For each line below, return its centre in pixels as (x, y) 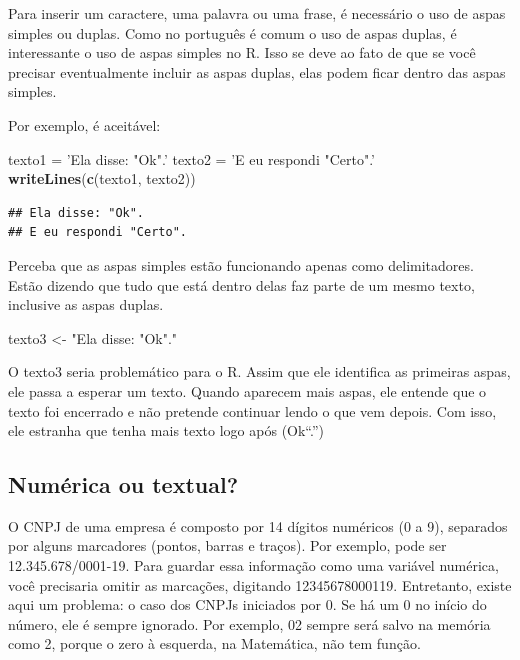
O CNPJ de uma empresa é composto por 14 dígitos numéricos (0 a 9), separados (258, 525)
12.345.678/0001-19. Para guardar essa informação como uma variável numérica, (253, 565)
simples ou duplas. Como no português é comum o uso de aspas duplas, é (232, 32)
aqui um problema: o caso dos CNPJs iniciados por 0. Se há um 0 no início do (247, 604)
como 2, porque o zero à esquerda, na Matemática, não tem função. (214, 643)
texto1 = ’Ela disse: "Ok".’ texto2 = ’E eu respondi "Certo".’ (191, 158)
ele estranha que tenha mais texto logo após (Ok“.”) (166, 430)
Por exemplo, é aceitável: (84, 124)
